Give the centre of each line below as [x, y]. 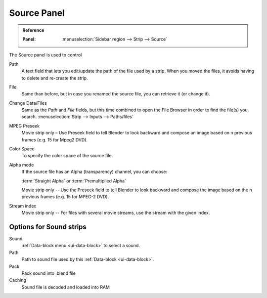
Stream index [23, 206]
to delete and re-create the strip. [55, 78]
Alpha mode [22, 165]
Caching [18, 280]
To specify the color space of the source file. [67, 156]
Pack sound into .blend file [49, 273]
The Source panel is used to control [45, 55]
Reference [33, 30]
